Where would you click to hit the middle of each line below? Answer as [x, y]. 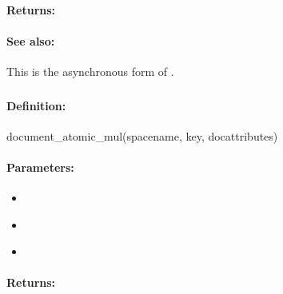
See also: [31, 40]
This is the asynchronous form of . [90, 71]
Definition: [36, 105]
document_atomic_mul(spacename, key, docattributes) [142, 135]
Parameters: [40, 167]
